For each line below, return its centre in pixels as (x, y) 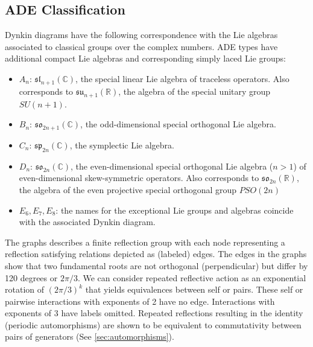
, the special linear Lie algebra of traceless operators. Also (182, 78)
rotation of (25, 289)
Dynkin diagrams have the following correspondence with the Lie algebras (141, 35)
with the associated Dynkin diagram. (87, 222)
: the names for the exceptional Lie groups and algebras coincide (175, 210)
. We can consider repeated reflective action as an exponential (192, 277)
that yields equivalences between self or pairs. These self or (194, 289)
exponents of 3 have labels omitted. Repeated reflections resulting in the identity (154, 313)
